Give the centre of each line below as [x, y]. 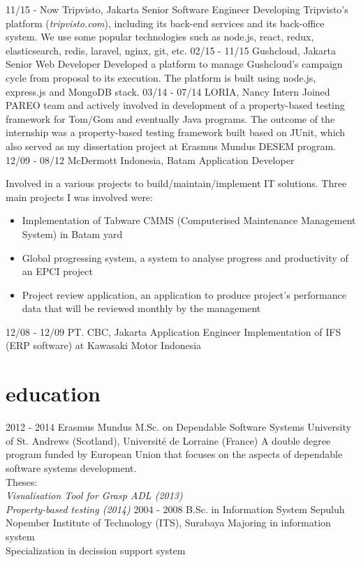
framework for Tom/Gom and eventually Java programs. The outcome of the [170, 118]
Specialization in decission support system [96, 550]
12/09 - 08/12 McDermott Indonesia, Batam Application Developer [150, 160]
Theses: [22, 481]
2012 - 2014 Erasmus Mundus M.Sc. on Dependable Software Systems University [178, 427]
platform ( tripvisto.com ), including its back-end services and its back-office [165, 23]
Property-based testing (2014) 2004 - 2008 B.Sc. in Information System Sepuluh [175, 509]
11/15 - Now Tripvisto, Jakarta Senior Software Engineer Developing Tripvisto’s [177, 9]
